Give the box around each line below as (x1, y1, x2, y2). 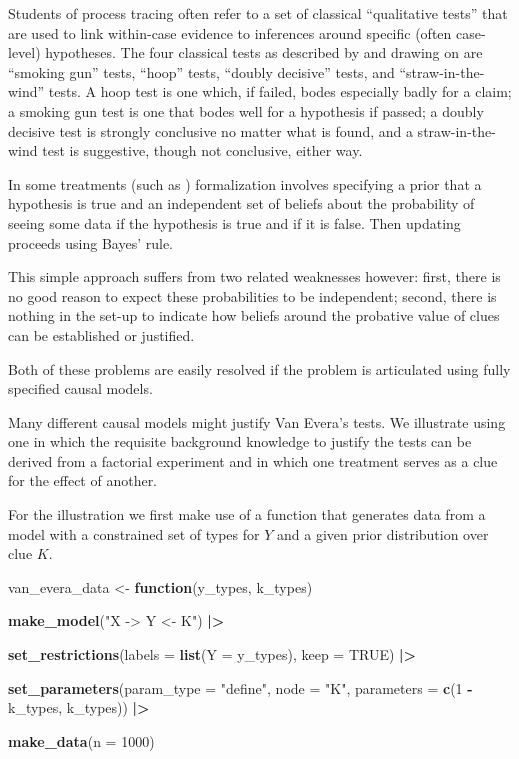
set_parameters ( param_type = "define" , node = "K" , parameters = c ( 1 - (8, 677, 473, 698)
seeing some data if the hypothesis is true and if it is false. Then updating (8, 212, 461, 233)
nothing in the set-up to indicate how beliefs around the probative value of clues (8, 305, 500, 326)
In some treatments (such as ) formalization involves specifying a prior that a (8, 173, 482, 194)
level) (8, 42, 41, 63)
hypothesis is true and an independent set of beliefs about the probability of (8, 193, 475, 214)
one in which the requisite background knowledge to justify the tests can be (8, 431, 472, 452)
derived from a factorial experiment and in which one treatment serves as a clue (8, 450, 498, 471)
